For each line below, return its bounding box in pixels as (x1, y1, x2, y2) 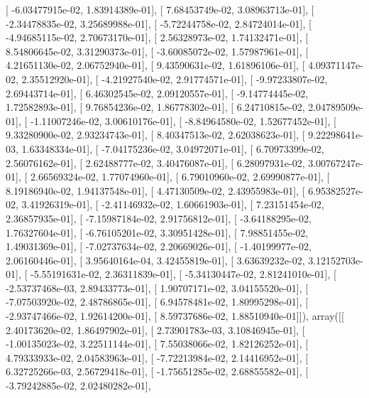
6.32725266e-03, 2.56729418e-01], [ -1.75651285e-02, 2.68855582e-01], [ (6, 364, 309, 379)
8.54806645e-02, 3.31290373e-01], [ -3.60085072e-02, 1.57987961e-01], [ (6, 43, 309, 58)
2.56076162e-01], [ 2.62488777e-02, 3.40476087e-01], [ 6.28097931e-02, (6, 155, 305, 170)
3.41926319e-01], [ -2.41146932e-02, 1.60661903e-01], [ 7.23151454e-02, (21, 197, 324, 212)
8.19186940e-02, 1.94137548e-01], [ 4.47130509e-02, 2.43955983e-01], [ (6, 183, 305, 198)
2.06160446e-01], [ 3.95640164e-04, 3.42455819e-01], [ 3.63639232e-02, (6, 252, 305, 267)
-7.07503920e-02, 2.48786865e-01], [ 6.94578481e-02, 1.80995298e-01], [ (6, 294, 309, 309)
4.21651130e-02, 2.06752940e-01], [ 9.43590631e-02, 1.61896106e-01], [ (6, 58, 305, 72)
